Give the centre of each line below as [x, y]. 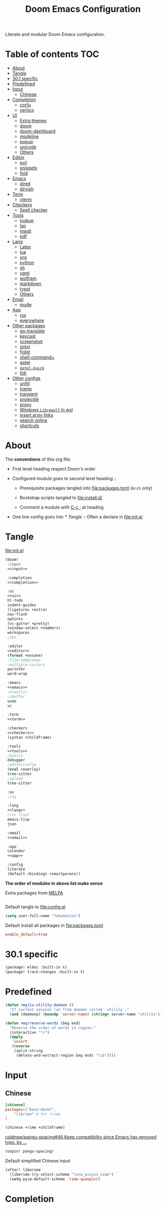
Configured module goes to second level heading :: [64, 479]
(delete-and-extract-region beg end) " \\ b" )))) [66, 1055]
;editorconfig [22, 765]
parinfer [16, 669]
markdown [31, 284]
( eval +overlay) [24, 770]
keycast [28, 336]
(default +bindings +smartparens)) [44, 874]
